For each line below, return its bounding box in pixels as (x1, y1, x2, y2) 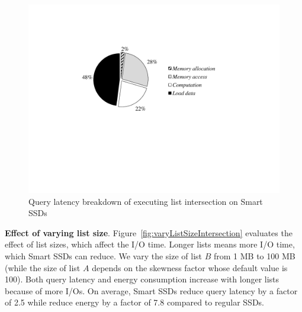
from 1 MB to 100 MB (213, 249, 295, 262)
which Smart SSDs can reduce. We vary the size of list (5, 249, 203, 262)
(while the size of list (5, 261, 81, 274)
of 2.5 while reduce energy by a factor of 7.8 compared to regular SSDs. (5, 296, 265, 308)
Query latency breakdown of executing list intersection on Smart (28, 195, 263, 207)
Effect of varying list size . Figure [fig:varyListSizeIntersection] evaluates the (5, 226, 293, 239)
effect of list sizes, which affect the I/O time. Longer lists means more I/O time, (5, 238, 295, 250)
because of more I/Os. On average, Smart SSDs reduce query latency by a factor (5, 284, 298, 297)
